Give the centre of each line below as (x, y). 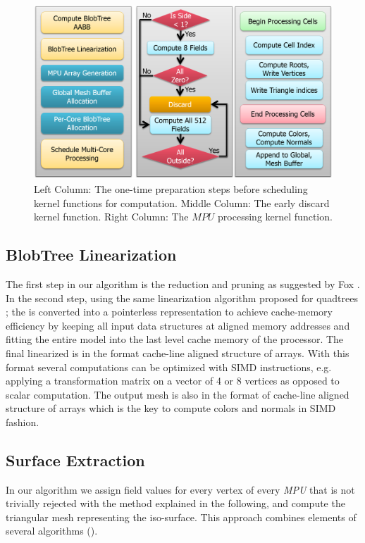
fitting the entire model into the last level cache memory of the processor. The (175, 339)
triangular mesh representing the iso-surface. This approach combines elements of (181, 517)
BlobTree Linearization (91, 255)
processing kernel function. (275, 217)
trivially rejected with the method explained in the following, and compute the (175, 503)
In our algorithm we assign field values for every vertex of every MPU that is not (180, 489)
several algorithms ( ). (52, 531)
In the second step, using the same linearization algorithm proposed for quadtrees (182, 298)
